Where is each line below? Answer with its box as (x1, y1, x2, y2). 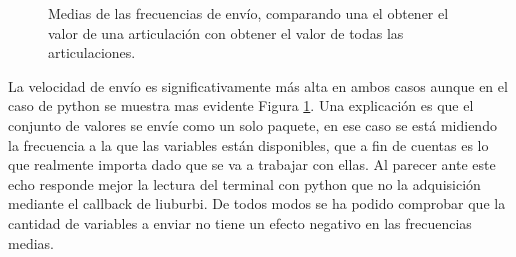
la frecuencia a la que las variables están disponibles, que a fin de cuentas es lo (8, 134, 489, 155)
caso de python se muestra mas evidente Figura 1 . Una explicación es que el (8, 95, 474, 116)
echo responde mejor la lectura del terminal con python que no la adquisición (8, 173, 481, 194)
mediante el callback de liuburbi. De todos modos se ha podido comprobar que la (8, 193, 506, 214)
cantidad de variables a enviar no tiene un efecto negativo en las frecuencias (8, 212, 472, 233)
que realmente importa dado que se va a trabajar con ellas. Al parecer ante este (8, 154, 496, 175)
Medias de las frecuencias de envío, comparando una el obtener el (48, 3, 449, 23)
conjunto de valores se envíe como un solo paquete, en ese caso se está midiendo (8, 114, 497, 135)
